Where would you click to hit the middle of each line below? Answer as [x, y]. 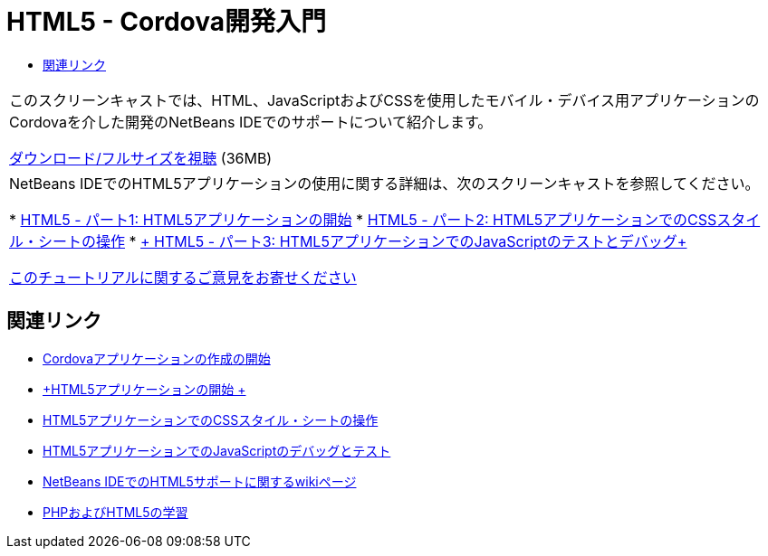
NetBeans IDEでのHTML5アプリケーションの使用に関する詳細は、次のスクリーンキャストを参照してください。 [384, 183]
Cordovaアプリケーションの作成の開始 [157, 358]
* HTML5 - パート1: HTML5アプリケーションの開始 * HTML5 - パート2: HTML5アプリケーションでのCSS [363, 219]
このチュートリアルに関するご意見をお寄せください [183, 277]
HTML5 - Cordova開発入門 [166, 22]
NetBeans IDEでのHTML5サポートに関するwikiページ [200, 481]
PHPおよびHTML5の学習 [115, 512]
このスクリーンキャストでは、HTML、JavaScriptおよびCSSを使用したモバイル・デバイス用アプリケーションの [384, 100]
